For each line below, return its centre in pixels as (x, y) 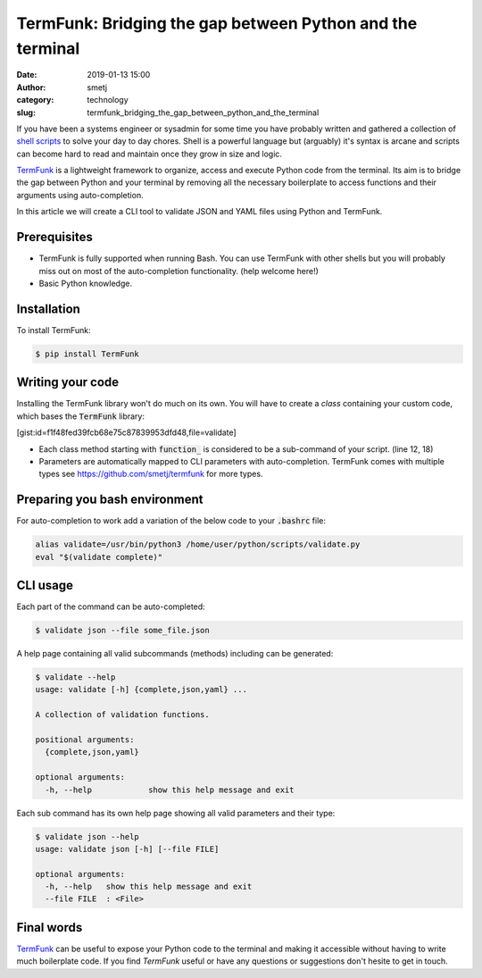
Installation (48, 309)
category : (35, 100)
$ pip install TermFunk (87, 354)
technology (108, 100)
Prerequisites (54, 237)
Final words (50, 928)
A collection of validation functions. (122, 715)
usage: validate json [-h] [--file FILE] (127, 849)
